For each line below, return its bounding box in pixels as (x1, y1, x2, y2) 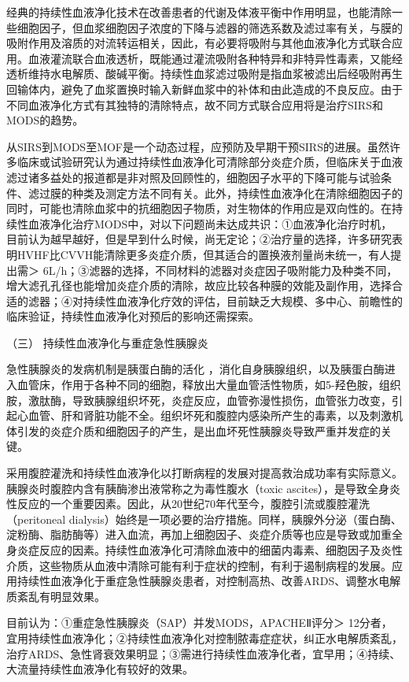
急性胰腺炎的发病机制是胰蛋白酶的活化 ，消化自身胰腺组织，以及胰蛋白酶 (6, 361, 385, 377)
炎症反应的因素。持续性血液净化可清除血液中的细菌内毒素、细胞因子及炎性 (17, 542, 403, 558)
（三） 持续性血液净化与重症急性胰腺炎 (6, 334, 208, 350)
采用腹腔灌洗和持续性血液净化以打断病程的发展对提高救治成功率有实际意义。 (6, 465, 403, 481)
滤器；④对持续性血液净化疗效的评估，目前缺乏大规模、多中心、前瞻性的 (28, 292, 403, 309)
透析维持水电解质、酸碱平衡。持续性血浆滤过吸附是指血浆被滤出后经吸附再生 (6, 65, 403, 82)
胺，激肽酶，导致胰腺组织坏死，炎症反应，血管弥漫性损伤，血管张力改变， (6, 391, 392, 408)
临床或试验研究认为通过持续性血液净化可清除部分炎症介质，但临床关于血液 (17, 154, 403, 170)
